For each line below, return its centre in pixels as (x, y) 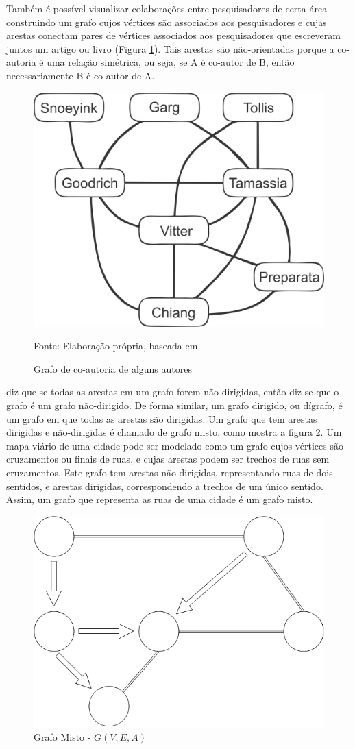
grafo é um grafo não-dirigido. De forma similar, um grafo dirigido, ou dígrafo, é (174, 405)
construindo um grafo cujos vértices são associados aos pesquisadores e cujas (167, 22)
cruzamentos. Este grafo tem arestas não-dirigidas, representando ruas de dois (170, 472)
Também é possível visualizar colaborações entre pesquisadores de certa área (167, 8)
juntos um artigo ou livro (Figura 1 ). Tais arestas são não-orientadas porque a (170, 48)
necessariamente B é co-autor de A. (81, 75)
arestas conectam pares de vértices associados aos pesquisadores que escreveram (173, 35)
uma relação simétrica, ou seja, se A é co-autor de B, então (171, 62)
